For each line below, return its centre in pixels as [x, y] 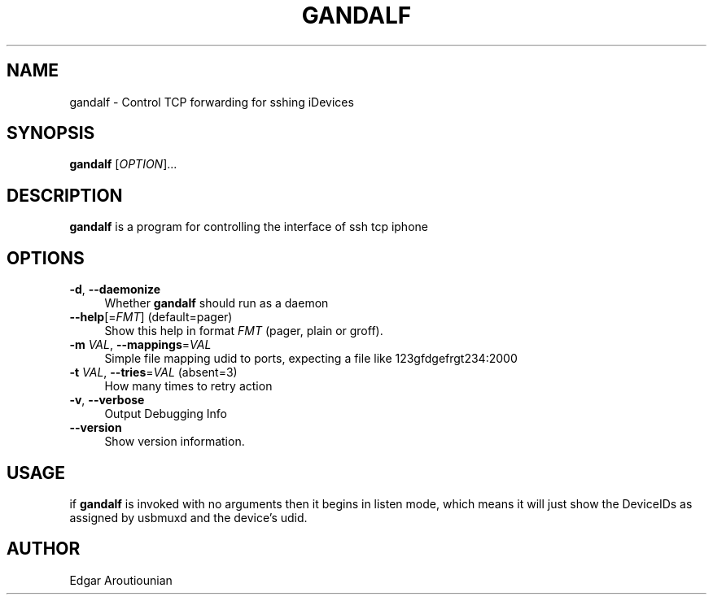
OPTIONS [46, 258]
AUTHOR [44, 549]
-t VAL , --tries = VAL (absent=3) [153, 372]
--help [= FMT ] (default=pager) [151, 317]
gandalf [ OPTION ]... [123, 164]
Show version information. [175, 442]
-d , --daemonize [115, 290]
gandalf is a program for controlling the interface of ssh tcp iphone [249, 227]
